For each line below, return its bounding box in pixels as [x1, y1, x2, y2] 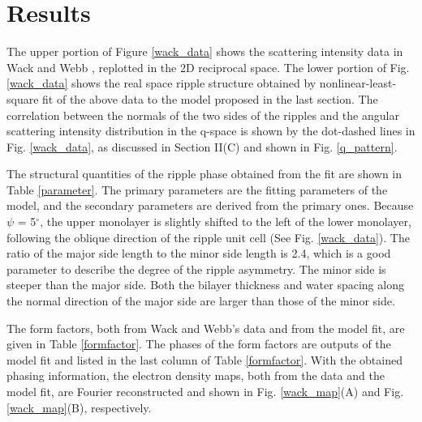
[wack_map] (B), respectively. [6, 399, 152, 416]
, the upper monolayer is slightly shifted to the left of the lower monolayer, [40, 213, 411, 230]
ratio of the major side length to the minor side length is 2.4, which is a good [6, 245, 391, 262]
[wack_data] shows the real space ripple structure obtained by [6, 75, 316, 92]
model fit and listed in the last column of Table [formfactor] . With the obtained [6, 351, 403, 368]
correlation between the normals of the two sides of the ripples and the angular [6, 106, 399, 123]
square [6, 90, 39, 107]
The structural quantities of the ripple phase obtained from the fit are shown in [6, 165, 403, 182]
